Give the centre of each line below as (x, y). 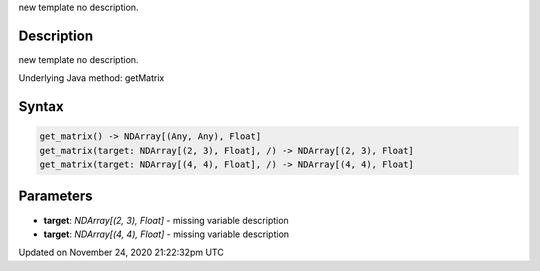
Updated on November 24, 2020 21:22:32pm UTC (121, 252)
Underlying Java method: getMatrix (91, 78)
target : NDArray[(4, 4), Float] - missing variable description (166, 234)
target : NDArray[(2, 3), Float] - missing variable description (166, 220)
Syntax (41, 106)
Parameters (55, 196)
